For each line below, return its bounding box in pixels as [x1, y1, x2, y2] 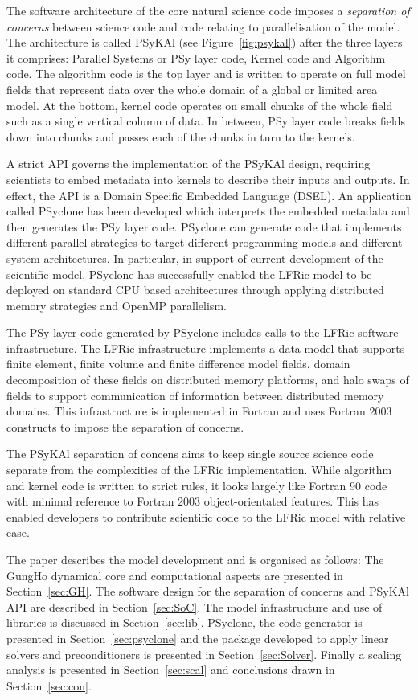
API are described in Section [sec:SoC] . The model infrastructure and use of [6, 598, 383, 615]
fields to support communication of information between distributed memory [6, 387, 384, 403]
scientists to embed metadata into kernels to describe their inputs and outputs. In [6, 170, 410, 187]
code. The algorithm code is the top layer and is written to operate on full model [6, 65, 406, 82]
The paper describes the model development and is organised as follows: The [6, 551, 384, 567]
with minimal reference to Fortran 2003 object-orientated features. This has [6, 493, 379, 510]
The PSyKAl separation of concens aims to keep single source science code [6, 445, 374, 462]
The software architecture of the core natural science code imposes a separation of [6, 2, 410, 18]
